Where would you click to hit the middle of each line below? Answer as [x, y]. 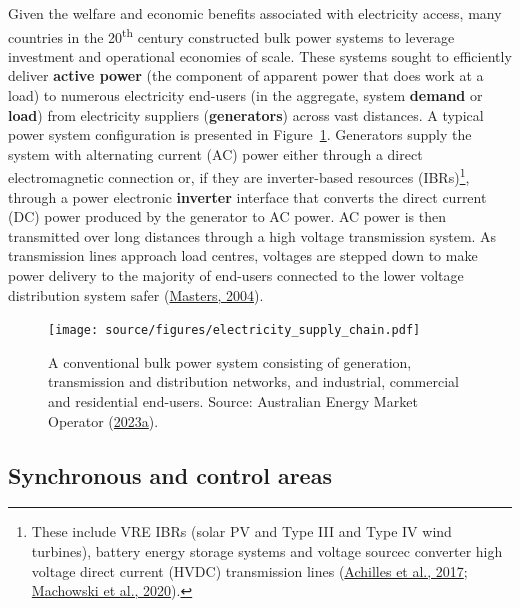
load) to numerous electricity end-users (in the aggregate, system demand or [245, 95]
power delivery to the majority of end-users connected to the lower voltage [236, 275]
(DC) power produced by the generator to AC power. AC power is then [227, 216]
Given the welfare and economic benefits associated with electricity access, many [255, 13]
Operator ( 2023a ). [103, 420]
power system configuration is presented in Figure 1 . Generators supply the [240, 134]
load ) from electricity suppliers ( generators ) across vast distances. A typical [246, 114]
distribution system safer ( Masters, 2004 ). [136, 294]
